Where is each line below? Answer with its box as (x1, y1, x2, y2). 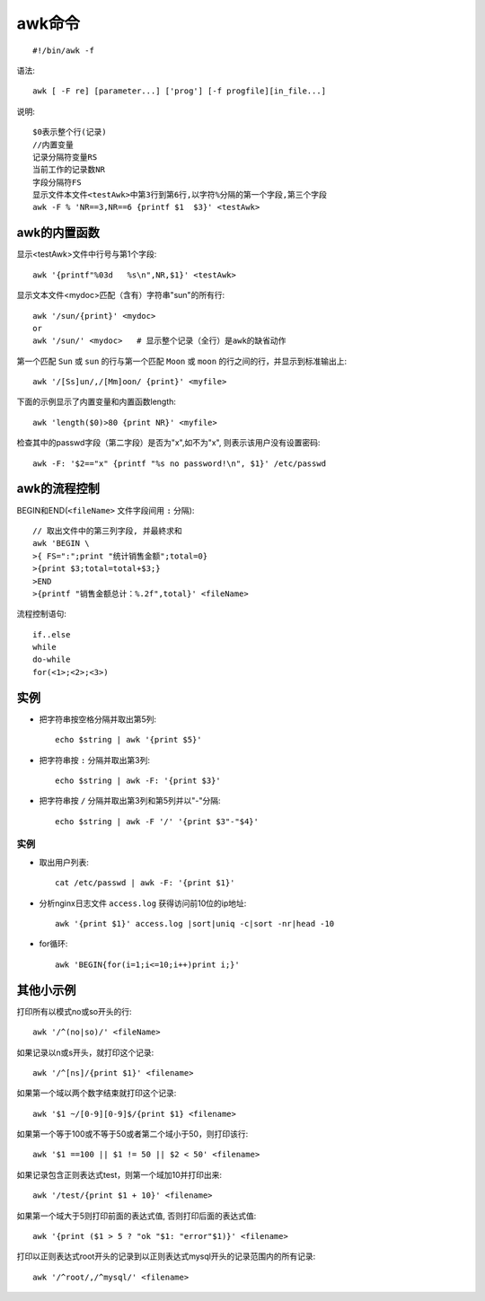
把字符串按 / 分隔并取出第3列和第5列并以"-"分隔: (39, 796, 221, 806)
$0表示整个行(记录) (32, 127, 107, 137)
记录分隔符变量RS (32, 152, 98, 162)
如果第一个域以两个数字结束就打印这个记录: (16, 1087, 177, 1099)
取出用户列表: (39, 857, 90, 867)
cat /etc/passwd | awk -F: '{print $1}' (55, 878, 235, 888)
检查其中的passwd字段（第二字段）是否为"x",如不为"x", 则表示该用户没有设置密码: (16, 437, 321, 448)
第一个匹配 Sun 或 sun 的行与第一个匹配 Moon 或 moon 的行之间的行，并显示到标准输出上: (16, 356, 348, 366)
